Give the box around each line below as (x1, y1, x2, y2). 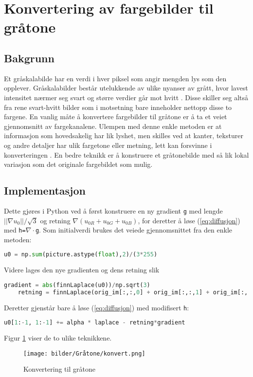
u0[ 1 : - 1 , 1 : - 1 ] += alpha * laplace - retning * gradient (4, 319, 185, 326)
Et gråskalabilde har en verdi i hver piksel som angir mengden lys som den (4, 73, 227, 83)
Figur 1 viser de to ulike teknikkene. (4, 333, 112, 343)
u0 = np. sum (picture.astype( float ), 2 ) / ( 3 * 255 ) (4, 251, 158, 258)
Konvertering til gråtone (23, 364, 95, 374)
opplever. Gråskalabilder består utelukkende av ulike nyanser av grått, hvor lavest (4, 83, 248, 93)
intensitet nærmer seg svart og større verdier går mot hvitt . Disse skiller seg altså (4, 92, 249, 102)
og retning (40, 215, 71, 225)
